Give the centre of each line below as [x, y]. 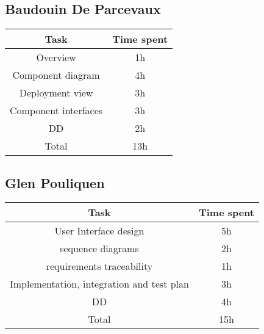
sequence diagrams [99, 249]
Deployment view [56, 93]
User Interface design [99, 231]
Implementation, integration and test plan [99, 284]
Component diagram [56, 75]
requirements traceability [99, 266]
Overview [56, 57]
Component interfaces [56, 111]
